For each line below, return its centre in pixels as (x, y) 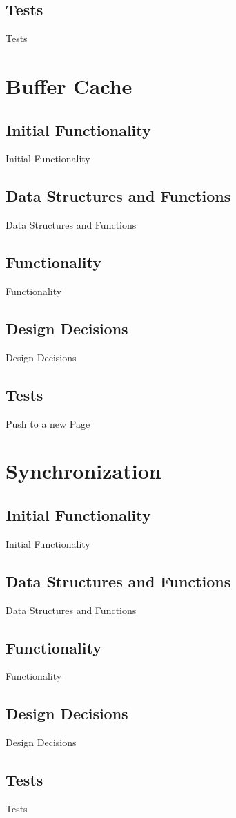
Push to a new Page (48, 423)
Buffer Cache (69, 85)
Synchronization (83, 471)
